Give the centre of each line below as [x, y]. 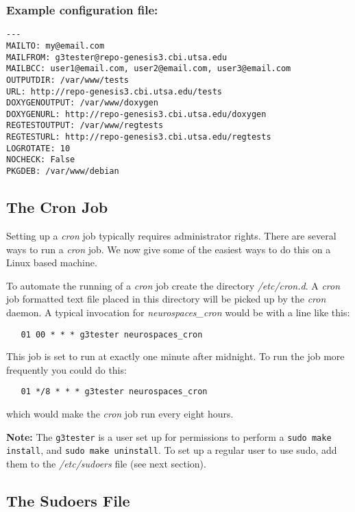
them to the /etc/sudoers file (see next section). [106, 463]
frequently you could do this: [66, 369]
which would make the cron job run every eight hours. [120, 414]
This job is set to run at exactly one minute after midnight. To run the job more [175, 356]
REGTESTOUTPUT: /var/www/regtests [85, 126]
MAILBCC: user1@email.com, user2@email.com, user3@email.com [149, 69]
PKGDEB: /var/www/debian [63, 171]
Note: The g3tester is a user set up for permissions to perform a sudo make [169, 436]
